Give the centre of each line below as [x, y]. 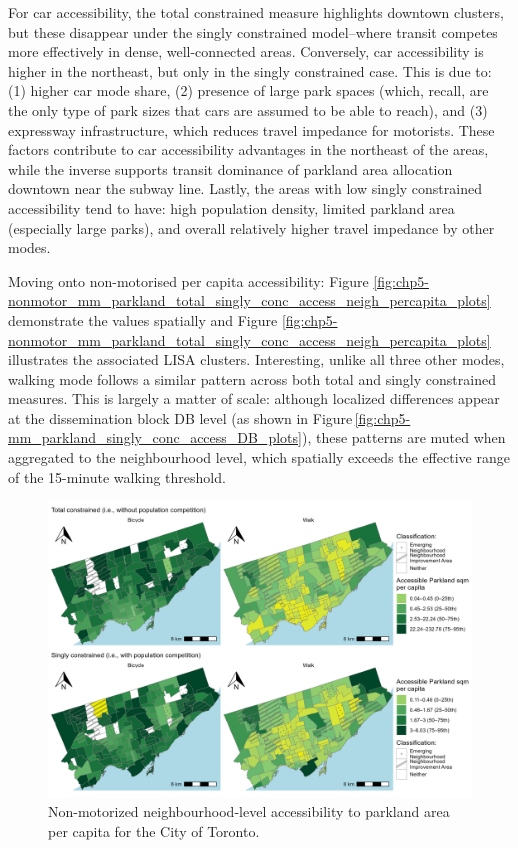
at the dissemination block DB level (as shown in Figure [180, 417]
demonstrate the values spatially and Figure [143, 319]
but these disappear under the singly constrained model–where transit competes [253, 31]
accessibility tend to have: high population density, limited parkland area [231, 207]
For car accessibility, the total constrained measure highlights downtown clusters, [256, 12]
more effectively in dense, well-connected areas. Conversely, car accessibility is [246, 51]
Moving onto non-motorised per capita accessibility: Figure [188, 280]
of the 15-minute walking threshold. [117, 476]
